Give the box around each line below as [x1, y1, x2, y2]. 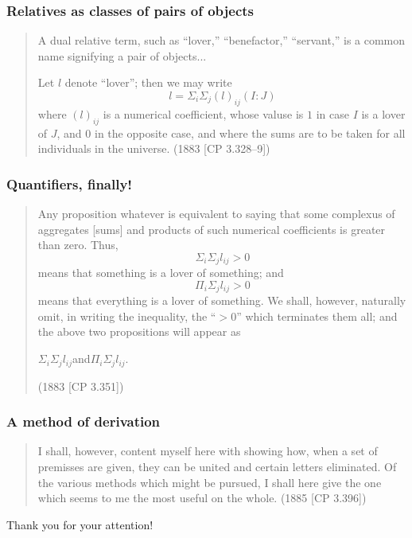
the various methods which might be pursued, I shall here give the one [37, 474, 382, 490]
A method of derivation [6, 411, 161, 431]
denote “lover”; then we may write [64, 74, 232, 91]
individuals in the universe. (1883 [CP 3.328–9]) [37, 140, 270, 157]
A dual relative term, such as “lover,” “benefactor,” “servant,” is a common [37, 32, 406, 49]
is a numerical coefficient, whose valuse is [103, 105, 304, 122]
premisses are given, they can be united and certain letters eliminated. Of [37, 458, 397, 474]
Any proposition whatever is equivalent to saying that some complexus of [37, 205, 395, 221]
